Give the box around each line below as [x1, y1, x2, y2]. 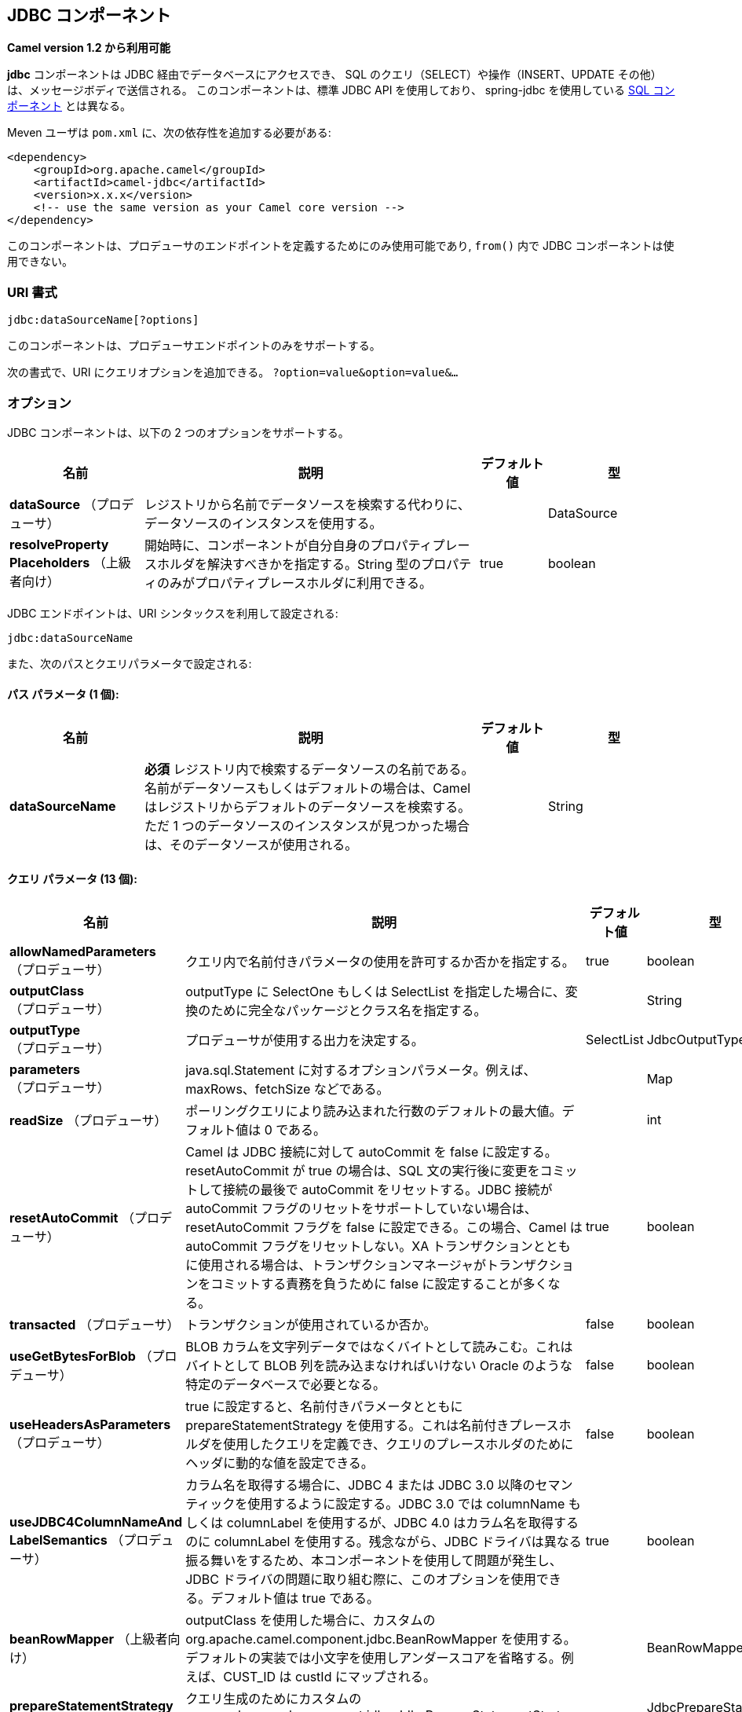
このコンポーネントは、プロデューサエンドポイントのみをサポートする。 [7, 339, 381, 353]
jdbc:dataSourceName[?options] [7, 313, 199, 327]
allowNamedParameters [9, 944, 156, 960]
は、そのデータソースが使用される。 [144, 837, 358, 853]
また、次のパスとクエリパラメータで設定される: [7, 656, 252, 670]
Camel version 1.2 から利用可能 [7, 41, 170, 55]
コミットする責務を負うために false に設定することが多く [210, 1276, 548, 1292]
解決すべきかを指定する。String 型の [207, 555, 422, 572]
